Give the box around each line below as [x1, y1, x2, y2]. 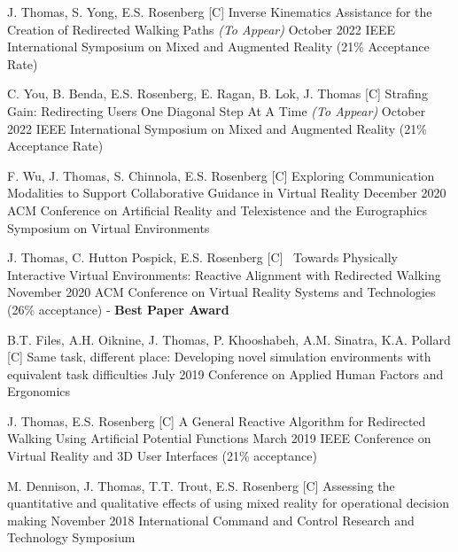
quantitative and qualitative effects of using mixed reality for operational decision [7, 494, 449, 512]
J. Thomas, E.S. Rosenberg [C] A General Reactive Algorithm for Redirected [7, 411, 426, 430]
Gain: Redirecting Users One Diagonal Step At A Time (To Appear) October [7, 101, 426, 120]
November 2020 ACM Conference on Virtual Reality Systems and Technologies [7, 283, 436, 301]
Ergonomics [7, 382, 71, 400]
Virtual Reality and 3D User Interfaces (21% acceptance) [7, 447, 317, 465]
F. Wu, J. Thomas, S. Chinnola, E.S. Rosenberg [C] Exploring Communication [7, 166, 435, 184]
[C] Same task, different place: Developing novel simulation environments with [7, 347, 431, 366]
